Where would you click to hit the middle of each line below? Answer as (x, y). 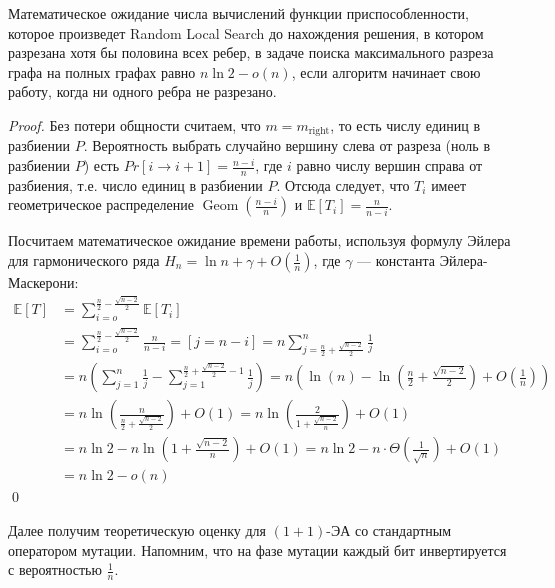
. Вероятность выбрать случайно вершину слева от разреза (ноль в (287, 145)
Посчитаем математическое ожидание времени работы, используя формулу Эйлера (259, 240)
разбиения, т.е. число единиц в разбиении (135, 184)
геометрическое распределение (101, 204)
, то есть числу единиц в (405, 124)
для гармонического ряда (84, 260)
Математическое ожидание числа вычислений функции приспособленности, (238, 13)
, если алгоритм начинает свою (386, 71)
